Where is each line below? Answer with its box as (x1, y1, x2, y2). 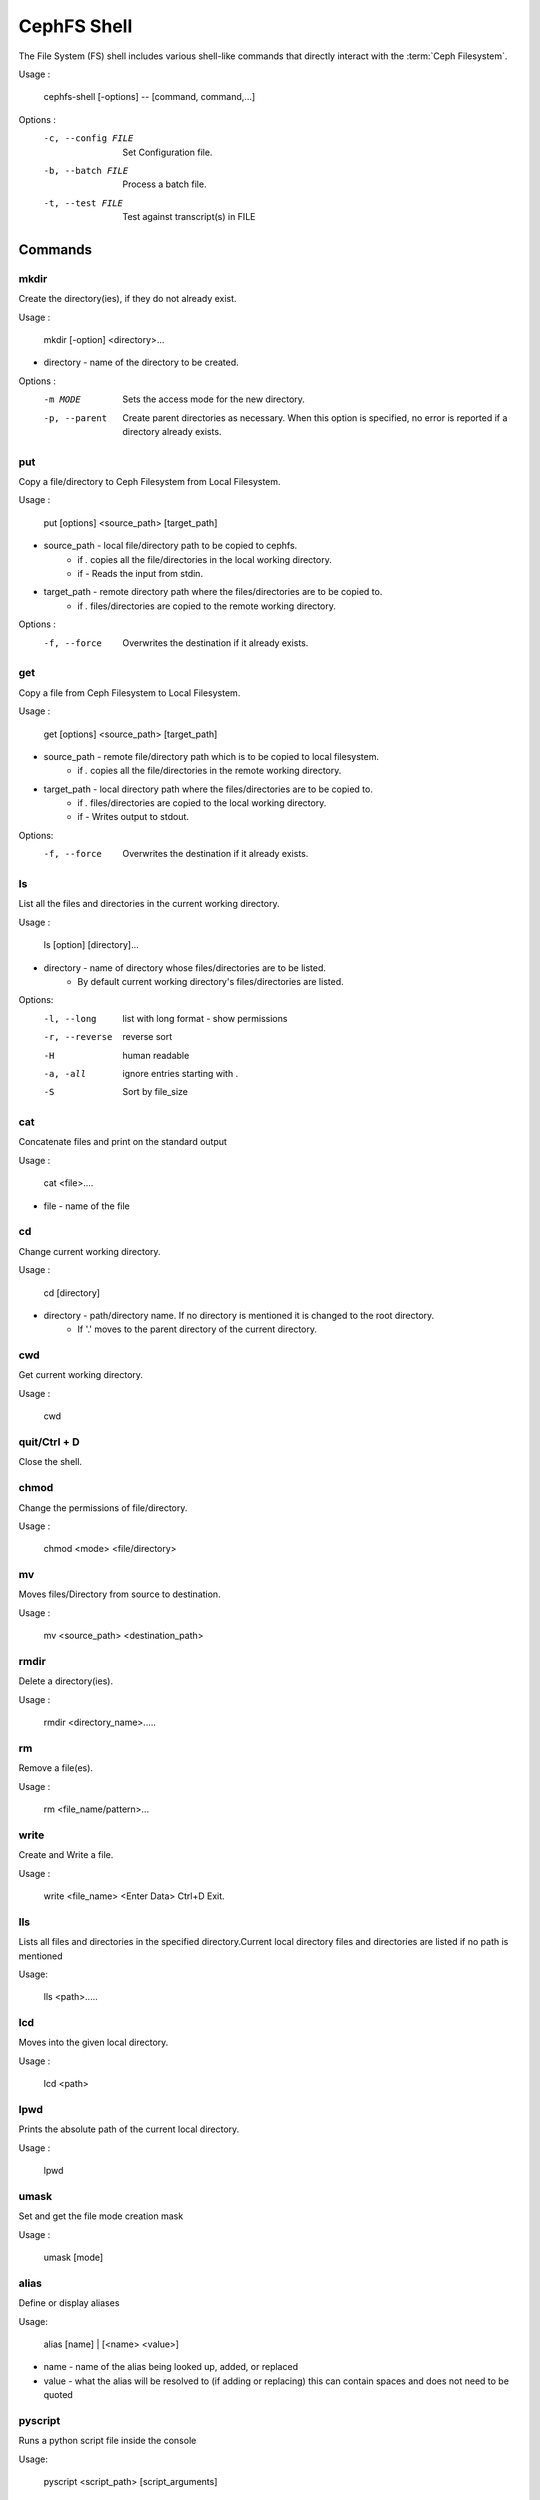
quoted (43, 2389, 74, 2401)
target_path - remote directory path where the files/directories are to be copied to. (43, 586, 383, 598)
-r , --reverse (43, 1031, 113, 1043)
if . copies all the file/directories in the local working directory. (77, 553, 332, 565)
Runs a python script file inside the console (18, 2435, 197, 2447)
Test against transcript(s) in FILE (122, 211, 256, 223)
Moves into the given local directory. (18, 2036, 169, 2049)
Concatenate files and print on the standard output (18, 1136, 227, 1148)
